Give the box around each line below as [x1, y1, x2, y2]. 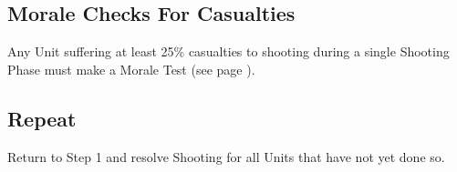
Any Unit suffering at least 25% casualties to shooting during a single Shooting [7, 42, 450, 61]
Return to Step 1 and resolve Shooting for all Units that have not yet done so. [7, 147, 445, 166]
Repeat [7, 104, 77, 132]
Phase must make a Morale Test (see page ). [7, 59, 255, 78]
